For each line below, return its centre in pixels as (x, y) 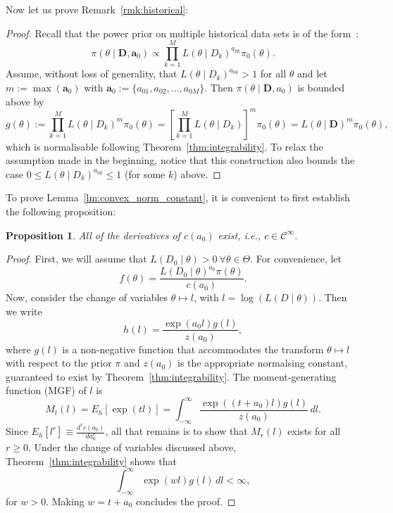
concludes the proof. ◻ (186, 501)
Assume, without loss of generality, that (92, 74)
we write (24, 311)
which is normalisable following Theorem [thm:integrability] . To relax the (164, 146)
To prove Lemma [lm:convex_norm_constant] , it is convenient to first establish (178, 197)
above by (25, 101)
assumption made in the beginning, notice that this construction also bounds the (180, 160)
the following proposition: (61, 211)
